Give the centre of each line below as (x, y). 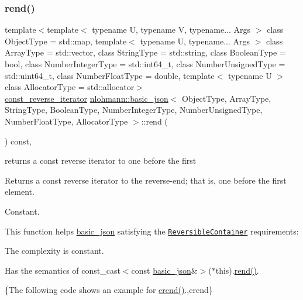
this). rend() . (237, 270)
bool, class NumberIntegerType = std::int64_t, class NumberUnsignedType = (145, 64)
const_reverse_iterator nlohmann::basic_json (87, 98)
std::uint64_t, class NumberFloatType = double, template (110, 75)
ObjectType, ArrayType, (227, 98)
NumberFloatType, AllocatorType (66, 121)
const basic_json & (164, 270)
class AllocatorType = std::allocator (70, 87)
